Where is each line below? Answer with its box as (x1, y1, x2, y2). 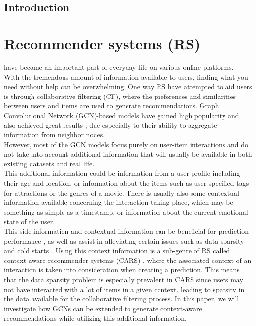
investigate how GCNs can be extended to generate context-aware (4, 303, 202, 313)
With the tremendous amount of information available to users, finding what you (4, 71, 248, 82)
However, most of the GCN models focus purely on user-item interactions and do (4, 139, 249, 149)
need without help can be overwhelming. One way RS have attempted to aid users (4, 81, 252, 92)
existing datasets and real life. (4, 158, 95, 168)
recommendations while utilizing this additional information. (4, 313, 187, 323)
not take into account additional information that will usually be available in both (4, 149, 252, 159)
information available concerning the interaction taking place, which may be (4, 197, 233, 207)
